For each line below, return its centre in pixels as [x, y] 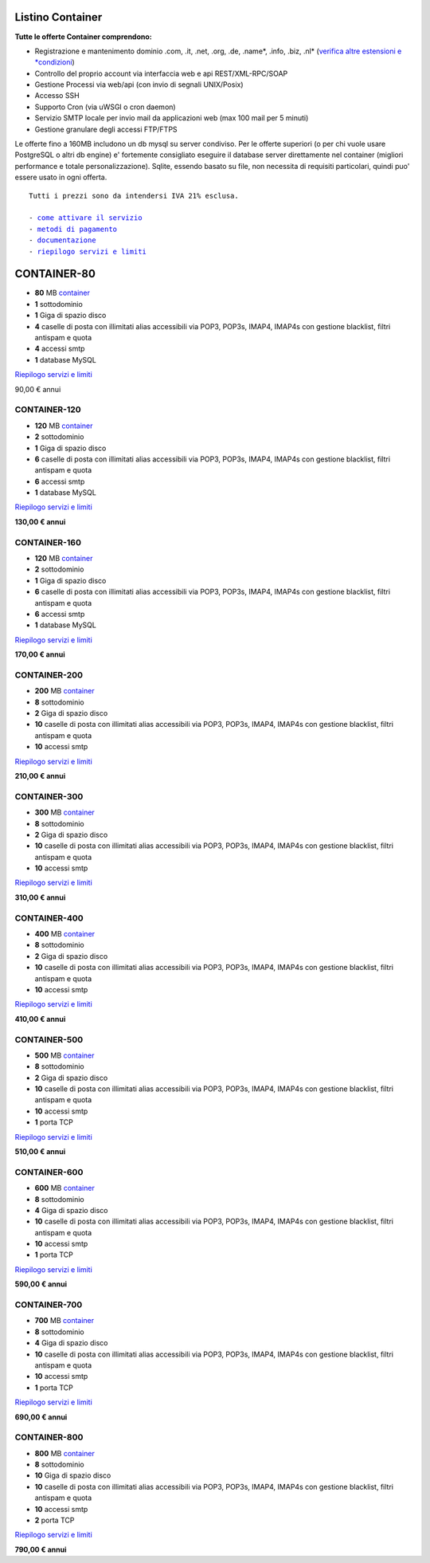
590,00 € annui [41, 1284]
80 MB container [63, 293]
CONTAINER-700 [49, 1305]
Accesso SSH [57, 96]
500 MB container [64, 1055]
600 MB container [64, 1188]
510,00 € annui [40, 1151]
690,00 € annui [41, 1417]
